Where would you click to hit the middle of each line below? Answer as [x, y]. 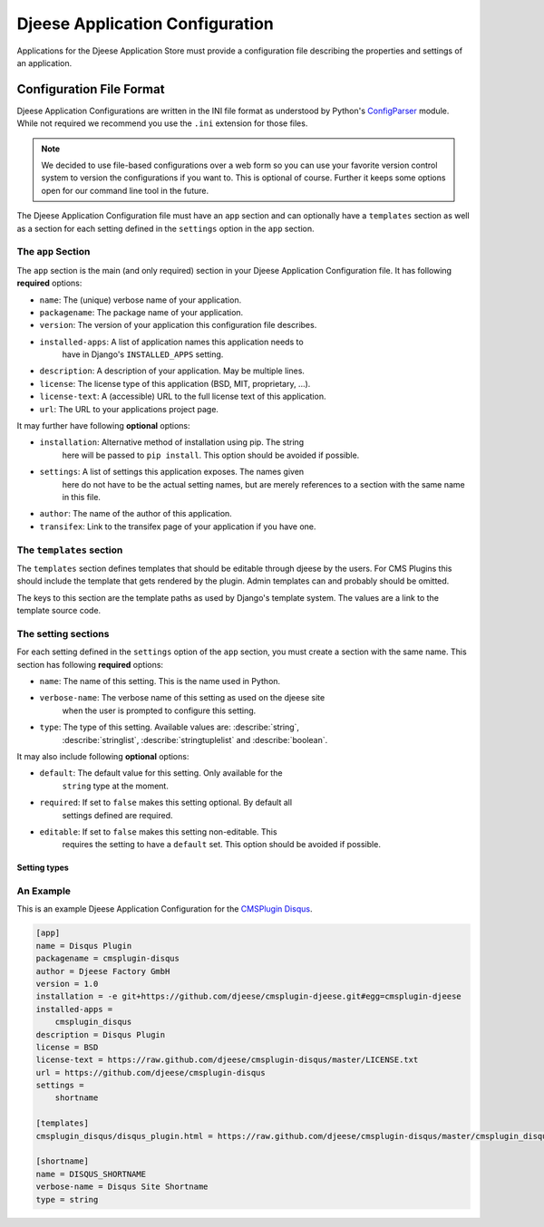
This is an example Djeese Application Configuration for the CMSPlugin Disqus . [165, 909]
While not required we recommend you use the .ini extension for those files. [162, 123]
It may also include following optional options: [103, 756]
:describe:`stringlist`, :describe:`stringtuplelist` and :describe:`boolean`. [195, 739]
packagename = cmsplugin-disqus [108, 959]
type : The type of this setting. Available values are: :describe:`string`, [169, 727]
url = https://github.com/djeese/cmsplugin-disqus [151, 1072]
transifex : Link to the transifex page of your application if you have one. [178, 527]
